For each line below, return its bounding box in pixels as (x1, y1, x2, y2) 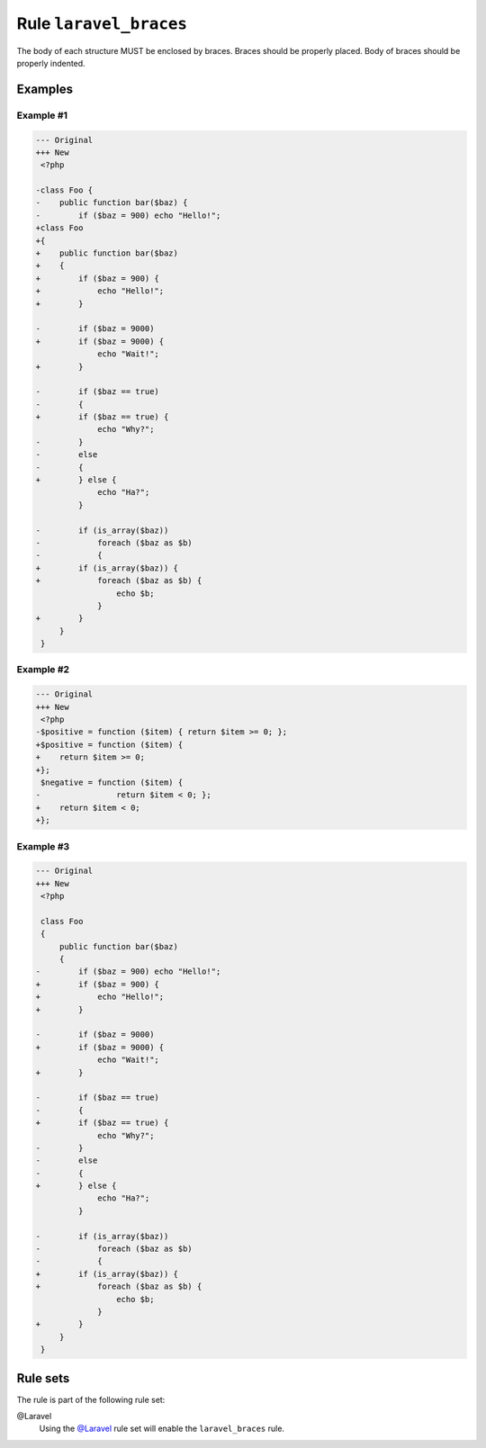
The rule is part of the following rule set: (16, 1394, 166, 1405)
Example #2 (16, 663, 70, 676)
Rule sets (16, 1371, 70, 1386)
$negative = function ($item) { (40, 778, 184, 787)
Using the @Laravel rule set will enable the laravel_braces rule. (39, 1423, 285, 1435)
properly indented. (16, 58, 85, 68)
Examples (16, 81, 74, 96)
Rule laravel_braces (16, 13, 188, 33)
